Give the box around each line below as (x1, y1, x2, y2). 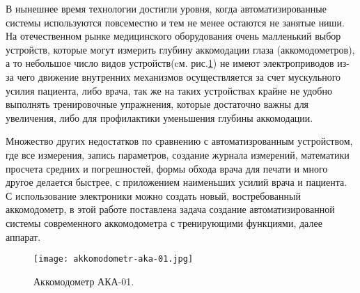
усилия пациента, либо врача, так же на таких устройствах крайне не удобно (6, 83, 332, 97)
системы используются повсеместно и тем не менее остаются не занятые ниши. (6, 15, 345, 29)
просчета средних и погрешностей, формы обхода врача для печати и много (6, 161, 328, 175)
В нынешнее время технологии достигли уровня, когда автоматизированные (6, 1, 327, 15)
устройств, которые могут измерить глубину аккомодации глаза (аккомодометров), (6, 42, 355, 56)
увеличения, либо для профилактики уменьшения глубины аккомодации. (6, 110, 313, 125)
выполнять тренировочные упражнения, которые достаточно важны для (6, 97, 309, 111)
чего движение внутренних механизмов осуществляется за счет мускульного (17, 69, 341, 84)
